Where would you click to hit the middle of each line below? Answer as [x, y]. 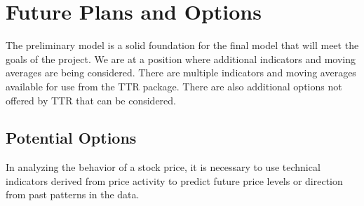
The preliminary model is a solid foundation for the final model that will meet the [182, 45]
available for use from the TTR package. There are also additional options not [174, 86]
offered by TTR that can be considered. [91, 100]
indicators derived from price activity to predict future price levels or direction [174, 180]
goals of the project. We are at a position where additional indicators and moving [181, 59]
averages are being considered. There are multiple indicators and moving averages [181, 73]
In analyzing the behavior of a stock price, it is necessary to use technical [163, 167]
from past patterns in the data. [73, 194]
